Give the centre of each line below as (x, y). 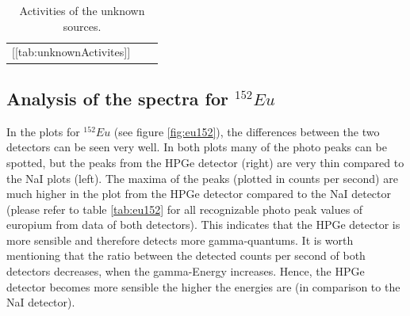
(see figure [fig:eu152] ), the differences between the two (247, 131)
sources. (82, 26)
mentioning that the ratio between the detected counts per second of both (186, 255)
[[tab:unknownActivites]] (71, 52)
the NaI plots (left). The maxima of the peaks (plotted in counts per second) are (202, 178)
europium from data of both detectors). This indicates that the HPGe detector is (203, 225)
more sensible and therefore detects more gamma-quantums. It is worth (180, 240)
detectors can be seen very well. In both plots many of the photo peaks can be (197, 147)
